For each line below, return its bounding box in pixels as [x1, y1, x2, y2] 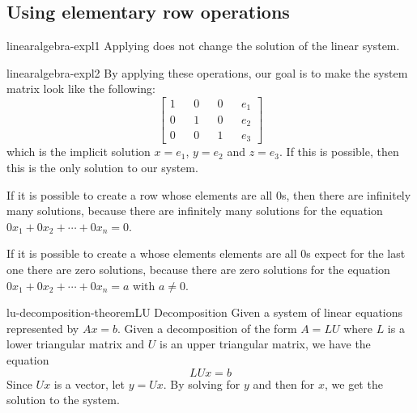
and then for [253, 375, 315, 392]
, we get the [324, 375, 383, 392]
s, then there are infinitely [281, 186, 411, 203]
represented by [6, 319, 79, 336]
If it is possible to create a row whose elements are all [6, 186, 273, 203]
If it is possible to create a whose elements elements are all [6, 245, 297, 262]
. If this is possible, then [279, 143, 399, 160]
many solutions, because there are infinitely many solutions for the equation [6, 202, 383, 219]
